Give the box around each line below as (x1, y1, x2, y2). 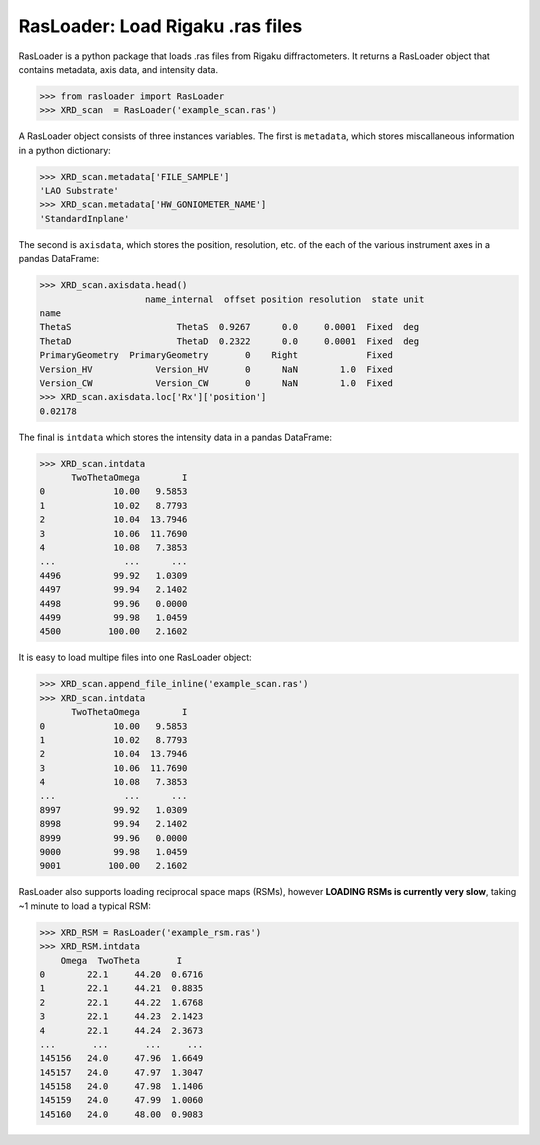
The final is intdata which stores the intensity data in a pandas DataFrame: (18, 431, 332, 443)
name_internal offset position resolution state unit (145, 293, 425, 305)
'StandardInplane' (39, 213, 130, 224)
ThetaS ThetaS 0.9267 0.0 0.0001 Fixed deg (39, 321, 420, 333)
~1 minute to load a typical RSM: (18, 900, 152, 912)
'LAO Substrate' (39, 185, 120, 197)
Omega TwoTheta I (60, 955, 183, 966)
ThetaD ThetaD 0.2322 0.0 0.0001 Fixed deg (39, 335, 420, 347)
